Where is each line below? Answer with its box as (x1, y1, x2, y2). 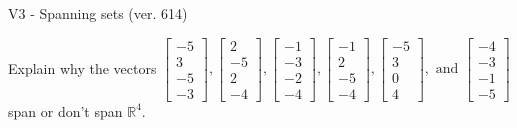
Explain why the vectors (8, 57, 157, 78)
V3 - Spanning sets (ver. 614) (8, 3, 188, 23)
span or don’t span (8, 100, 123, 121)
